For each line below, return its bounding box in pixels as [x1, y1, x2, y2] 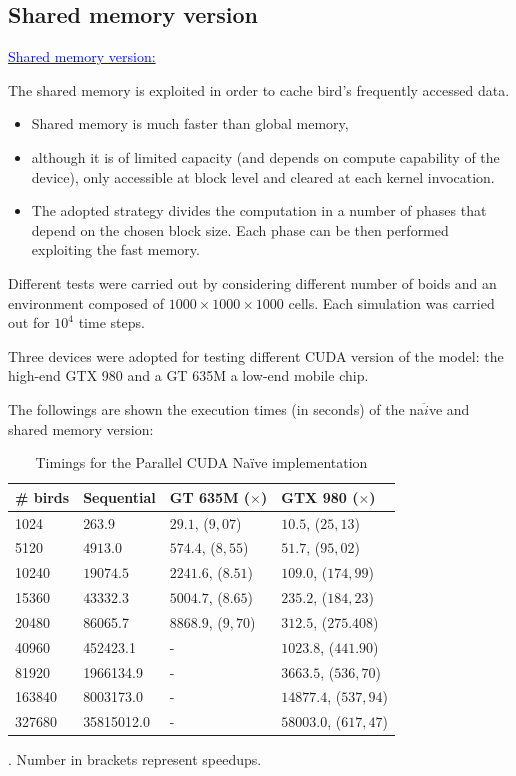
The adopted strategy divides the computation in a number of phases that [31, 200, 487, 221]
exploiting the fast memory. [31, 239, 200, 260]
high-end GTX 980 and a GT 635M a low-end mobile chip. [8, 365, 369, 386]
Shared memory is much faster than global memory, [31, 113, 349, 134]
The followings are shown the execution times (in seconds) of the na [8, 398, 425, 419]
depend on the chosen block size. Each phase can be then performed [31, 219, 449, 240]
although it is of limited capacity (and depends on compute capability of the [31, 146, 500, 167]
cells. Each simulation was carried [288, 292, 495, 313]
